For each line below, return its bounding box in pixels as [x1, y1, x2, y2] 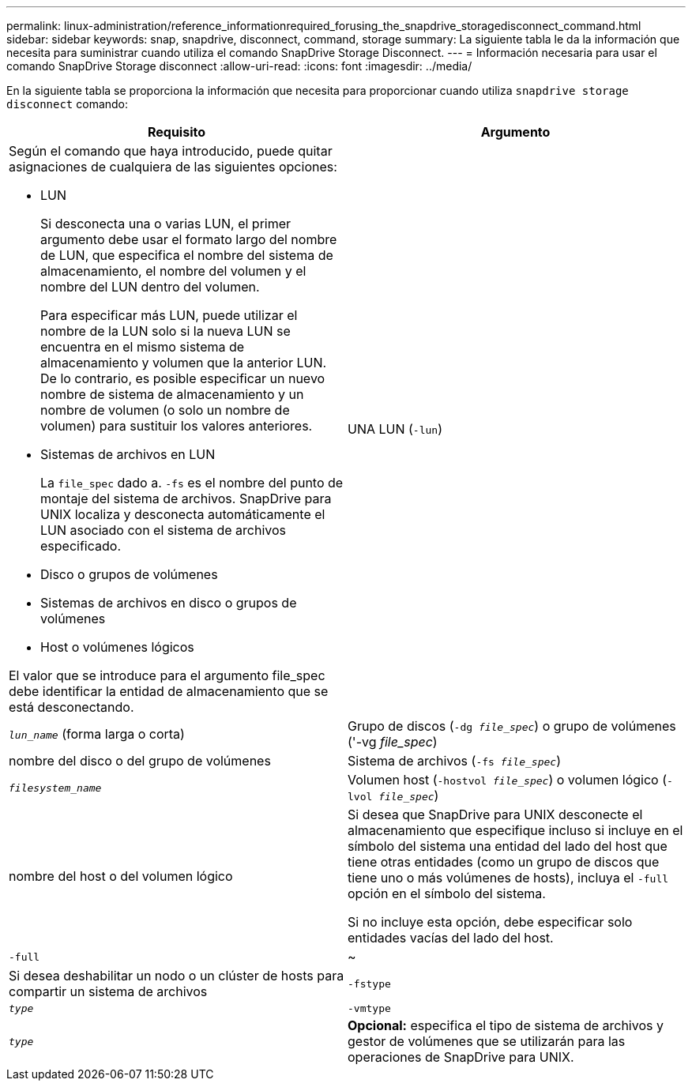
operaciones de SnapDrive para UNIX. [348, 1049, 574, 1065]
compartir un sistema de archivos [9, 984, 208, 999]
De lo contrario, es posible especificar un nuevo [40, 370, 325, 386]
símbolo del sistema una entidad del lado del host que [348, 838, 668, 854]
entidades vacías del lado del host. [348, 930, 554, 946]
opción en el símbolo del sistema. [348, 886, 546, 901]
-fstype [348, 977, 391, 990]
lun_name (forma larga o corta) [9, 726, 185, 742]
